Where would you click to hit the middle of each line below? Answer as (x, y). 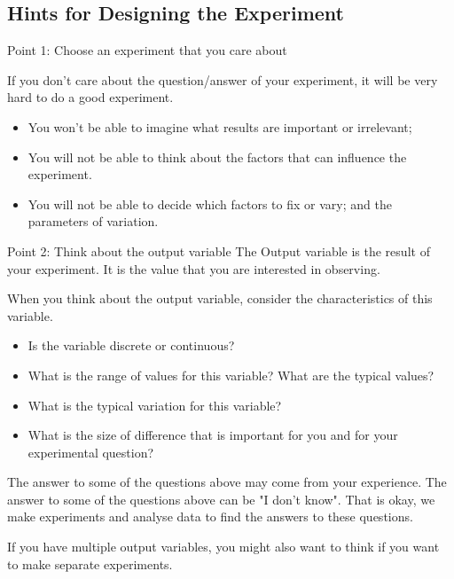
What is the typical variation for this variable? (155, 405)
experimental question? (91, 452)
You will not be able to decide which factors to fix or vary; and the (210, 203)
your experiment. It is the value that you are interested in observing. (194, 268)
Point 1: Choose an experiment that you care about (147, 50)
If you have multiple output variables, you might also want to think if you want (223, 547)
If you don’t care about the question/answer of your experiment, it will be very (223, 79)
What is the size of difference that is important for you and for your (213, 435)
